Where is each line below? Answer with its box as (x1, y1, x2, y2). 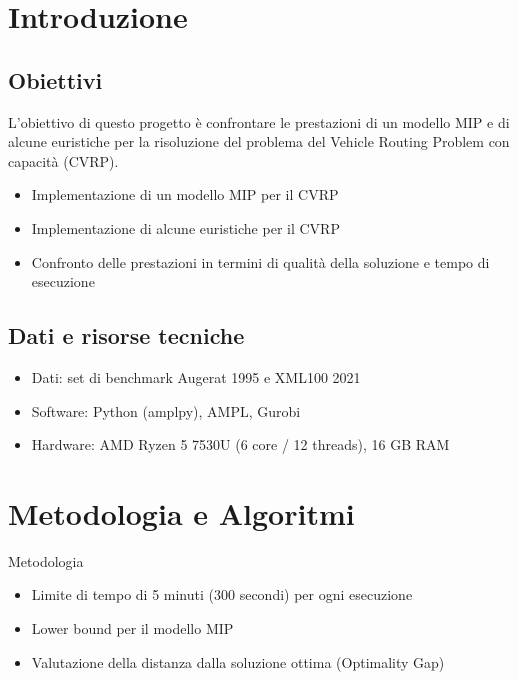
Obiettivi (8, 64, 103, 95)
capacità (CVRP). (8, 150, 119, 171)
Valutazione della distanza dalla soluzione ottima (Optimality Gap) (31, 651, 445, 672)
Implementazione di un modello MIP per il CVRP (31, 184, 339, 205)
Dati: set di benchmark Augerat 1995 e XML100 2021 (31, 366, 361, 387)
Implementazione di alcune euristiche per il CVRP (31, 217, 340, 238)
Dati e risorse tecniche (8, 320, 245, 351)
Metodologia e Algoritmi (8, 492, 355, 533)
